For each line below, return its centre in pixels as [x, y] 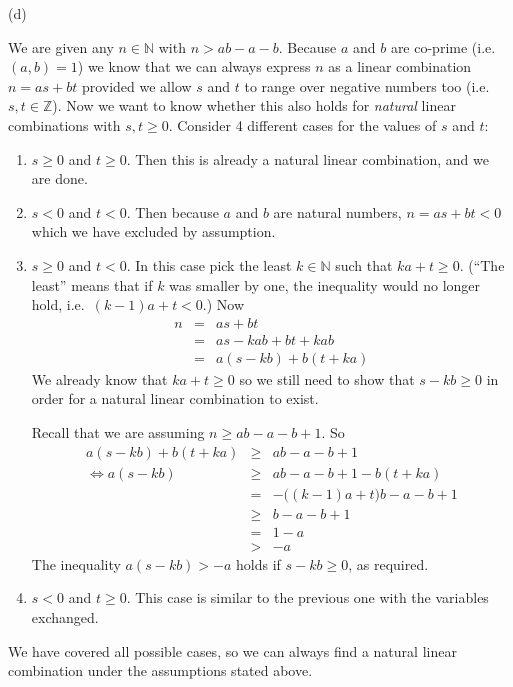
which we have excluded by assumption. [153, 231]
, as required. [388, 563]
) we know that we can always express [194, 66]
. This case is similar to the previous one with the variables [307, 597]
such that [364, 264]
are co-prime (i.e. [443, 46]
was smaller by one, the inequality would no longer [325, 284]
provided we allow [136, 85]
